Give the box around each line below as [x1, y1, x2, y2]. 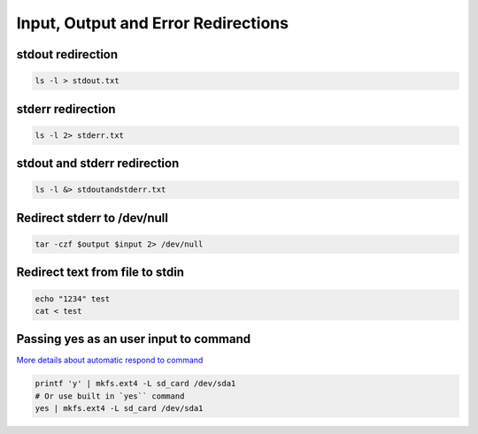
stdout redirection [16, 47, 119, 62]
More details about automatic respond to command [16, 354, 204, 366]
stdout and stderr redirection [16, 156, 180, 171]
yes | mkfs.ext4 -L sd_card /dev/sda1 [35, 403, 204, 414]
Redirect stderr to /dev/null [16, 210, 168, 225]
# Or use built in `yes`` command [35, 391, 185, 401]
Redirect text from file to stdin [16, 265, 185, 280]
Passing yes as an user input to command [16, 331, 251, 346]
